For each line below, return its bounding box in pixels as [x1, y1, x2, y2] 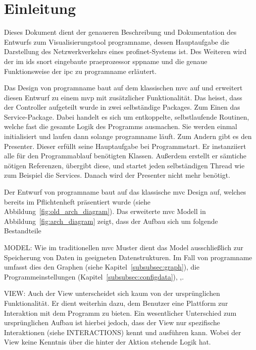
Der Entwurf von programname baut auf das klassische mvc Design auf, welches [4, 187, 246, 197]
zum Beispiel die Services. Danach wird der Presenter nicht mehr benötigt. [4, 170, 230, 180]
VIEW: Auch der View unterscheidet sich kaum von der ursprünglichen [4, 288, 220, 298]
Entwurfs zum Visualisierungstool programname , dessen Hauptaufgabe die [4, 36, 230, 47]
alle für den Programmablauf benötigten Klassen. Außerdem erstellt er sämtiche [4, 150, 247, 161]
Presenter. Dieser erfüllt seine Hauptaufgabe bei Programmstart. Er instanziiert [4, 140, 246, 151]
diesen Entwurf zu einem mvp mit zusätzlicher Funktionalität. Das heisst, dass [4, 92, 243, 102]
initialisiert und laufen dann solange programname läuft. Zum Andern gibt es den [4, 131, 252, 141]
